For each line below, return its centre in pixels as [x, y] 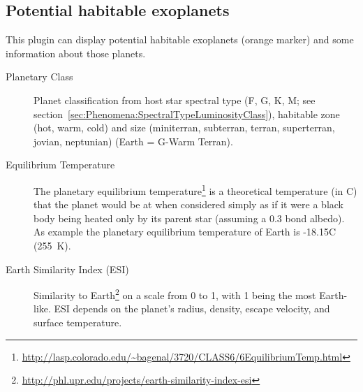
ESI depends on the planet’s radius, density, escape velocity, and [192, 308]
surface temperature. [78, 322]
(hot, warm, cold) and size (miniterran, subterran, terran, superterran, [184, 128]
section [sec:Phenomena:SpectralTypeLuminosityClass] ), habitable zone [187, 114]
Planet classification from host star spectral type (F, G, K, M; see [175, 100]
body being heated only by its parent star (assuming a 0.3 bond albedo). [189, 218]
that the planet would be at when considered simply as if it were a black [189, 204]
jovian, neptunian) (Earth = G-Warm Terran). [133, 141]
